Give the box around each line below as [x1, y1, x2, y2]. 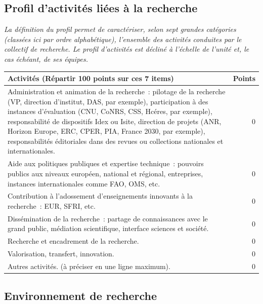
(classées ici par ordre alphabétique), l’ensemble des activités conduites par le [4, 33, 242, 44]
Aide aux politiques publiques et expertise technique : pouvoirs [8, 158, 204, 169]
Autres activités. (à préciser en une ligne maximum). [8, 260, 170, 271]
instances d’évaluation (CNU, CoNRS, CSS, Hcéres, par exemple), [8, 106, 212, 117]
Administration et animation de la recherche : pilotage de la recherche [8, 86, 226, 96]
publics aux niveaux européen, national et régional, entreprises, [8, 168, 203, 178]
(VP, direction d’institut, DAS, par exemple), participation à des [8, 96, 208, 106]
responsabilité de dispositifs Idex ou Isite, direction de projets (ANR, [8, 116, 222, 126]
